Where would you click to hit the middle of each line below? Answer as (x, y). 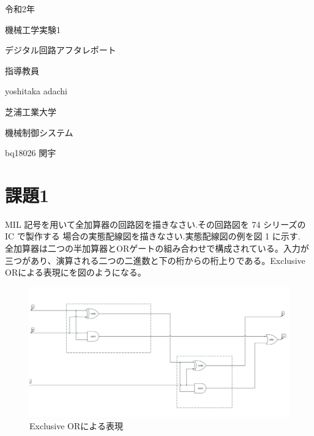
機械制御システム (39, 132)
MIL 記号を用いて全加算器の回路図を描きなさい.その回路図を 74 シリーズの (155, 224)
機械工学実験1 (33, 29)
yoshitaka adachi (36, 91)
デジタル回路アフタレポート (61, 50)
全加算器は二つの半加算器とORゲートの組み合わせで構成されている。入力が (157, 248)
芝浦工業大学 (31, 111)
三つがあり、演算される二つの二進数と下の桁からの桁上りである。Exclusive (155, 260)
